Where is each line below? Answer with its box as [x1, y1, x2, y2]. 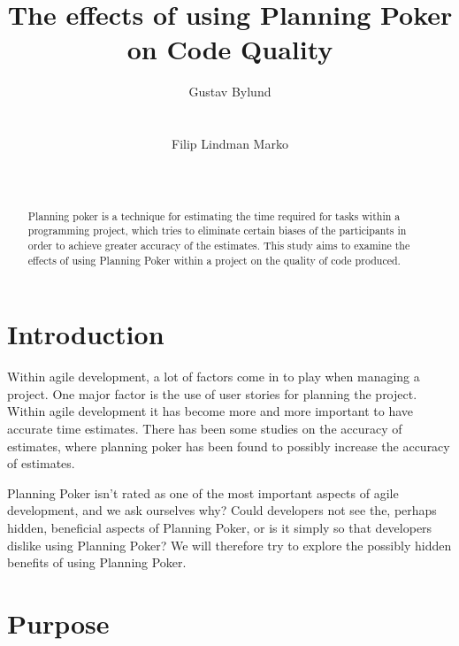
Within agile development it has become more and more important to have [7, 402, 414, 420]
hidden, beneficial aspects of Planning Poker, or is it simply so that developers [7, 518, 432, 536]
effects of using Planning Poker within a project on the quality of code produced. [27, 252, 401, 267]
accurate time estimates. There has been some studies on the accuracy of [7, 419, 402, 438]
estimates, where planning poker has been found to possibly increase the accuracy [7, 436, 450, 455]
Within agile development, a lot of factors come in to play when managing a [7, 367, 420, 386]
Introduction [7, 316, 164, 352]
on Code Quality [126, 31, 333, 67]
